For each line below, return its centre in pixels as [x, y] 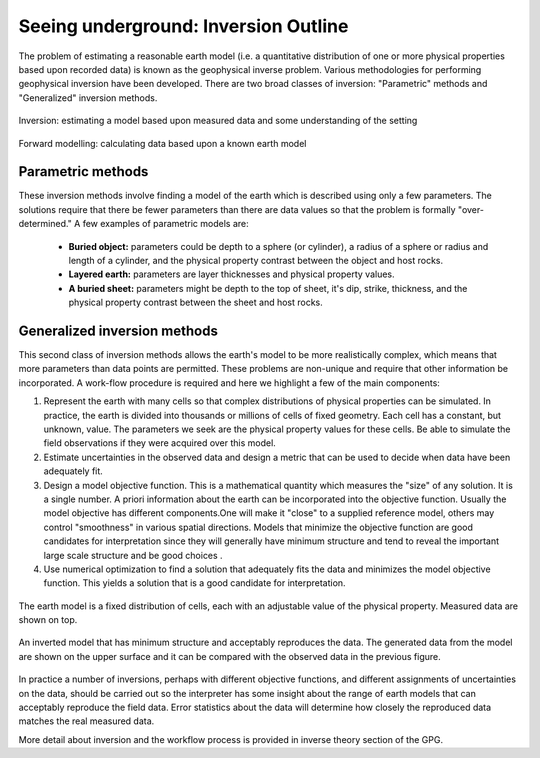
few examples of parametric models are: [165, 224]
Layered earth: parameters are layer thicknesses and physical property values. [231, 274]
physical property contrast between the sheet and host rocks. [196, 302]
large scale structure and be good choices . [133, 555]
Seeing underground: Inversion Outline [183, 26]
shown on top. [48, 620]
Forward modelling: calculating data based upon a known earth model [162, 143]
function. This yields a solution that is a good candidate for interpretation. [194, 583]
